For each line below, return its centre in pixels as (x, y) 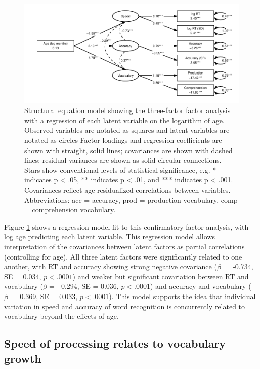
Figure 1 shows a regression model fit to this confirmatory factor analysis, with (126, 226)
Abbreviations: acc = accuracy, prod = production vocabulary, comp (131, 199)
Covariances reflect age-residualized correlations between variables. (127, 190)
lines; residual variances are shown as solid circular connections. (123, 160)
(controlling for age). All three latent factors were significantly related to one (123, 256)
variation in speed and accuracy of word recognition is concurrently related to (125, 306)
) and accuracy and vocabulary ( (201, 286)
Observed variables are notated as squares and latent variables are (127, 130)
